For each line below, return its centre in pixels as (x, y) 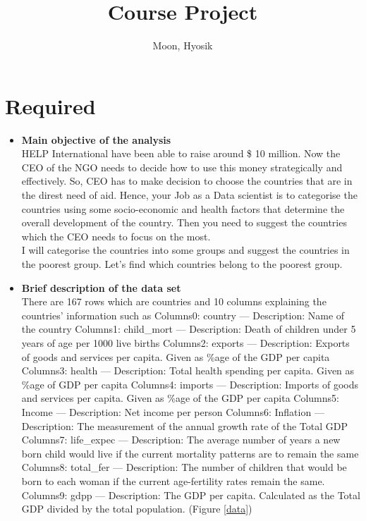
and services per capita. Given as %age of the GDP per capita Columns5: (180, 398)
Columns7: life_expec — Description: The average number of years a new (181, 440)
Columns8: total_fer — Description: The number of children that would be (184, 467)
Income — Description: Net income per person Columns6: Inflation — (173, 411)
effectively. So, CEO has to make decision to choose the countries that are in (187, 181)
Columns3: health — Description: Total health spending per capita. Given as (188, 370)
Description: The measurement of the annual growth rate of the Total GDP (185, 425)
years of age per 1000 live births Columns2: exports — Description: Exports (185, 342)
